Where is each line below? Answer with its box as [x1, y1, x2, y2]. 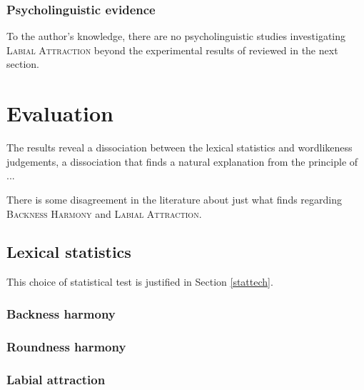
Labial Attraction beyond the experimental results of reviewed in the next [6, 42, 338, 57]
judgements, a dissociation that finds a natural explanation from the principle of [6, 154, 358, 169]
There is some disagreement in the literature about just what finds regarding [6, 191, 343, 206]
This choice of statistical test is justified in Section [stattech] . [6, 274, 273, 289]
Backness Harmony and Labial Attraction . [6, 206, 202, 221]
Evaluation [6, 99, 113, 128]
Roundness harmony [6, 337, 126, 355]
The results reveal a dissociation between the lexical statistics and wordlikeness [6, 140, 353, 155]
